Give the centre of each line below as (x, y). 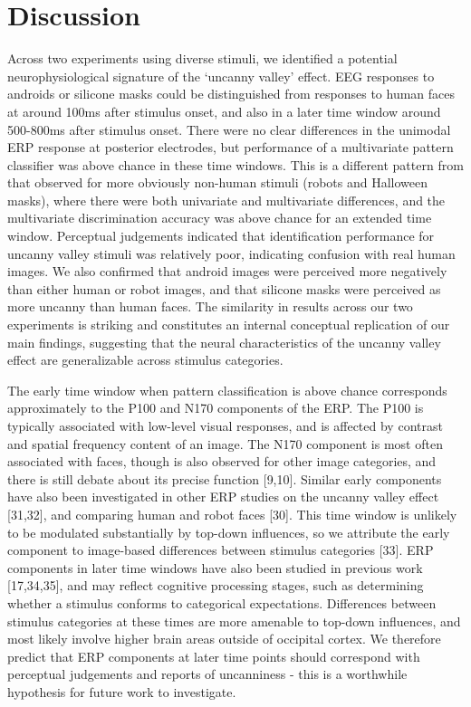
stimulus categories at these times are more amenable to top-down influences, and (234, 621)
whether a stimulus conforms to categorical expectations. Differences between (222, 602)
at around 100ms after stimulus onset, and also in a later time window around (224, 111)
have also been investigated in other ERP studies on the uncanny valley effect (223, 497)
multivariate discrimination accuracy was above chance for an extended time (220, 218)
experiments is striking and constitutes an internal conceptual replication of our (229, 325)
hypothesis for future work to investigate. (122, 691)
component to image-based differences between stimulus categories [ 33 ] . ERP (221, 550)
